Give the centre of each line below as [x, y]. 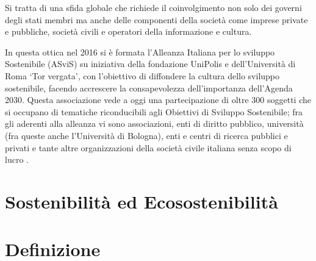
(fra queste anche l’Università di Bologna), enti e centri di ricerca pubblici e [146, 135]
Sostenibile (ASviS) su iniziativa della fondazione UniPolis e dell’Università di [150, 64]
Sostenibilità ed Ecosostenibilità [142, 201]
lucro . [17, 159]
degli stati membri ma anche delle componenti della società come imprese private [156, 19]
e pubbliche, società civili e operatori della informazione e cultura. [128, 31]
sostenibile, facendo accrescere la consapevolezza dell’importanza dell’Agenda [149, 88]
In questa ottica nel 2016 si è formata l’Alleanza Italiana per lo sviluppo [140, 52]
